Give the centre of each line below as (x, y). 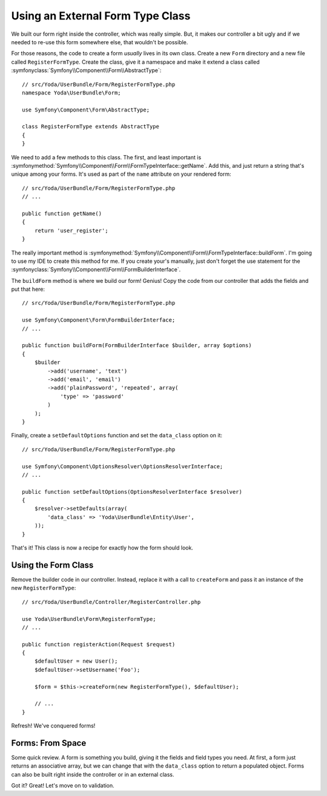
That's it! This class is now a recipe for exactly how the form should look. (102, 548)
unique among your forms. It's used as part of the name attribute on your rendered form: (121, 174)
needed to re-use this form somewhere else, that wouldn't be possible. (100, 42)
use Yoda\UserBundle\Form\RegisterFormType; (89, 619)
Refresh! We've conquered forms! (53, 726)
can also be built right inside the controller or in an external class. (93, 774)
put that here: (28, 289)
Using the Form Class (52, 565)
